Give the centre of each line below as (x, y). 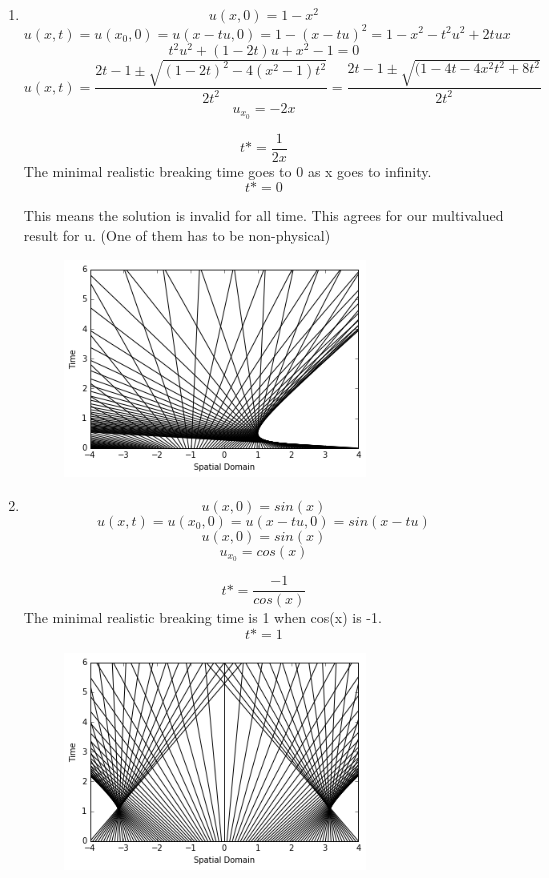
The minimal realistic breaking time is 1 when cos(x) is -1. (202, 617)
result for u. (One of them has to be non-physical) (177, 235)
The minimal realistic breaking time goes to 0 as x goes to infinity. (227, 170)
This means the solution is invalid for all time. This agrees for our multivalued (263, 215)
